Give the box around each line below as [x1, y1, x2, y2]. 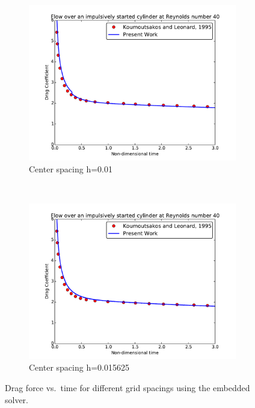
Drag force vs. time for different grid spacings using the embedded [5, 381, 250, 394]
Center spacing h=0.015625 [29, 361, 129, 374]
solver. [5, 393, 29, 406]
